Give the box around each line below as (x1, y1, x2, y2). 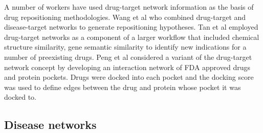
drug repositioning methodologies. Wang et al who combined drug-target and (4, 11, 246, 22)
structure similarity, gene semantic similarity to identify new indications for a (4, 41, 247, 52)
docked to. (4, 92, 36, 102)
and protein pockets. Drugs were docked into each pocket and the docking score (4, 72, 254, 82)
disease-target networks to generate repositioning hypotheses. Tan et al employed (4, 21, 258, 32)
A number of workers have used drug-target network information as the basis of (4, 2, 254, 12)
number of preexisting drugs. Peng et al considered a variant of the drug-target (4, 51, 252, 62)
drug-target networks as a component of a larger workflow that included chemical (4, 31, 259, 42)
